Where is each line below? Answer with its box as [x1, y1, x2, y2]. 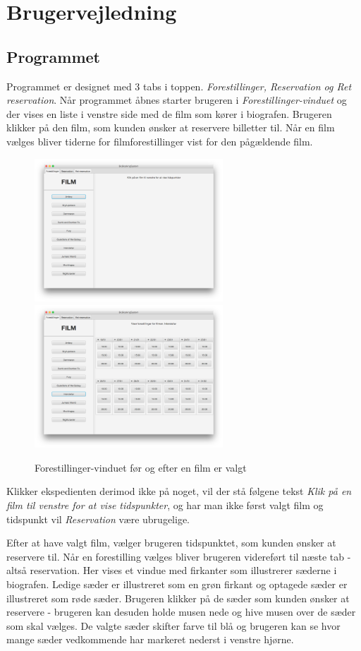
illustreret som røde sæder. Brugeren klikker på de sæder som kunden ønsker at [6, 590, 350, 605]
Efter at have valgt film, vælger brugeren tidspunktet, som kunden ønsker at [6, 535, 336, 550]
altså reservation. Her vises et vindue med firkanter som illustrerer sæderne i [6, 563, 337, 578]
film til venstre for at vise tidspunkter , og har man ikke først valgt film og [6, 497, 324, 512]
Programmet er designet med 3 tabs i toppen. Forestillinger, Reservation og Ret [6, 78, 352, 93]
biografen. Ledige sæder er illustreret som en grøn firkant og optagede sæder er [6, 576, 348, 591]
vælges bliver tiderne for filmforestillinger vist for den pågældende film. [6, 133, 313, 148]
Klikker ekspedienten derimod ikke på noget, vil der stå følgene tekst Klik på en [6, 484, 352, 498]
